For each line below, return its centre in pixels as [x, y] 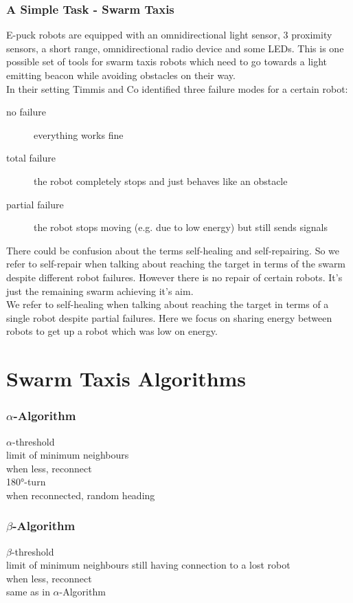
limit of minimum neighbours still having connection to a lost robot [148, 565]
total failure [31, 158]
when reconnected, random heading [81, 495]
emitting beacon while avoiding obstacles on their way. [121, 75]
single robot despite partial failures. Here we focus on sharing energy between [169, 317]
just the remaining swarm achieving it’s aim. [100, 290]
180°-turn [26, 482]
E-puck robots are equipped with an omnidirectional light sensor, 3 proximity [169, 35]
